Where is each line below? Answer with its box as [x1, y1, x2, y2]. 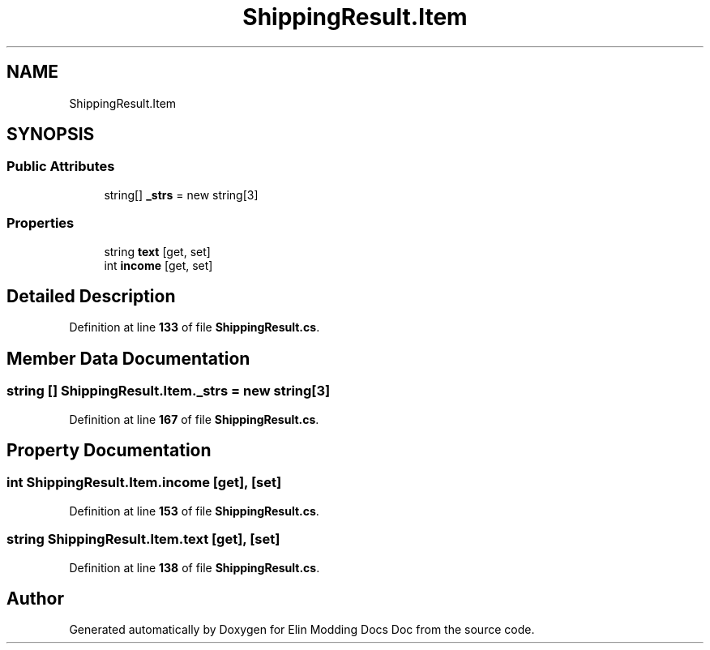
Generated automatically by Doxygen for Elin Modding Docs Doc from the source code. [69, 622, 535, 637]
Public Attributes [6, 158, 115, 175]
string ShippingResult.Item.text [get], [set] [6, 531, 280, 548]
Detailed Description [6, 285, 176, 306]
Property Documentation [6, 440, 212, 461]
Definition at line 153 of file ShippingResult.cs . [69, 503, 319, 518]
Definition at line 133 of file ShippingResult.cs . [69, 320, 320, 335]
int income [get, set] [104, 258, 213, 272]
